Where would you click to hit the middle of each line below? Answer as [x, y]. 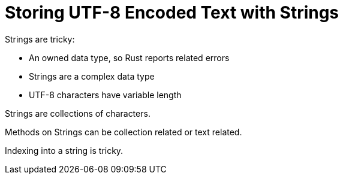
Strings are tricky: [40, 39]
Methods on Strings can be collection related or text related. [124, 132]
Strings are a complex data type [92, 76]
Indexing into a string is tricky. [64, 150]
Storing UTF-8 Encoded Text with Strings [172, 13]
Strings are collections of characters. [78, 113]
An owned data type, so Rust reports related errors [129, 57]
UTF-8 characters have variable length [105, 95]
